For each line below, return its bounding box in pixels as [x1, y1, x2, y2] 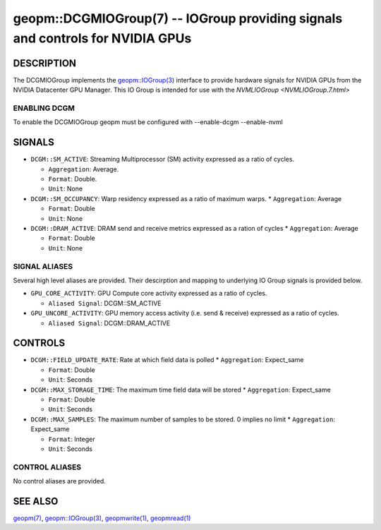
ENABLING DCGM [13, 103, 75, 113]
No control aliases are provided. [13, 477, 106, 486]
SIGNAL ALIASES [13, 261, 73, 271]
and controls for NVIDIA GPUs [13, 30, 192, 46]
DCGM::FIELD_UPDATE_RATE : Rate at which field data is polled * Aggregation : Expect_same [30, 356, 304, 364]
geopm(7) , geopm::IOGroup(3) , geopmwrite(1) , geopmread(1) [13, 514, 191, 522]
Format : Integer [48, 435, 95, 443]
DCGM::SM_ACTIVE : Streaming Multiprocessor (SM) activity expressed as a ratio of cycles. [30, 155, 295, 164]
